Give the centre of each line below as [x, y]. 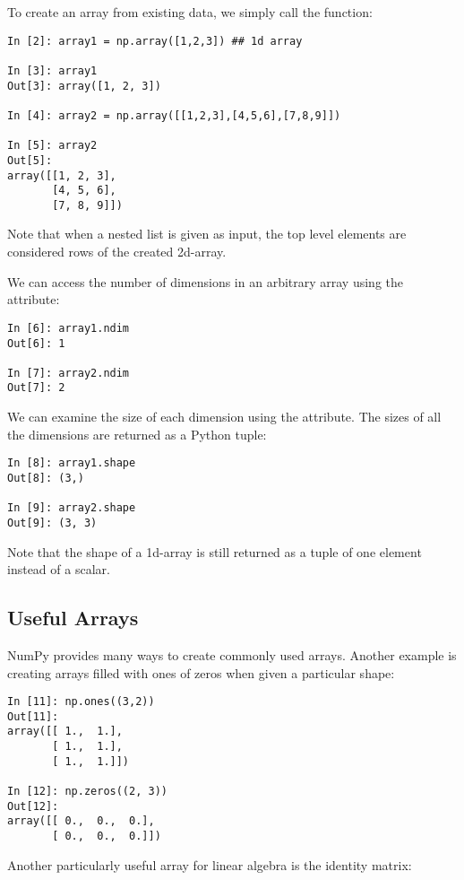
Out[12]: [33, 806]
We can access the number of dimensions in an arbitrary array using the [206, 281]
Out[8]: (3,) [46, 478]
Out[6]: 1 [36, 343]
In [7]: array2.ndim [69, 373]
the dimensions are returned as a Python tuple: [137, 434]
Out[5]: [30, 160]
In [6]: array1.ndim [69, 328]
